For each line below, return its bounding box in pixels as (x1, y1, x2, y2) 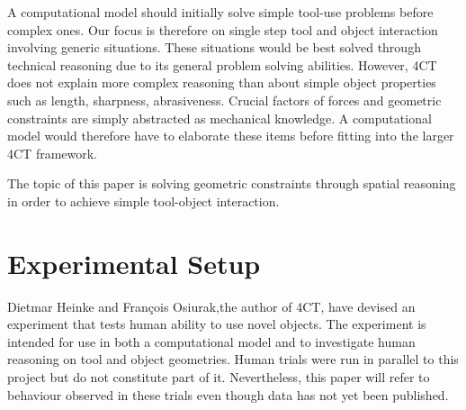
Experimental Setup (7, 244, 261, 281)
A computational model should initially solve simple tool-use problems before (7, 3, 434, 21)
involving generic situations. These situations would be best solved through (7, 38, 421, 57)
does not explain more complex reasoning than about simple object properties (7, 73, 436, 92)
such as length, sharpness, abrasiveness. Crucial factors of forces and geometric (7, 90, 442, 109)
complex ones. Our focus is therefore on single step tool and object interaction (7, 20, 438, 39)
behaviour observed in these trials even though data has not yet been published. (7, 385, 449, 404)
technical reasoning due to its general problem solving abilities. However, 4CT (7, 55, 437, 74)
